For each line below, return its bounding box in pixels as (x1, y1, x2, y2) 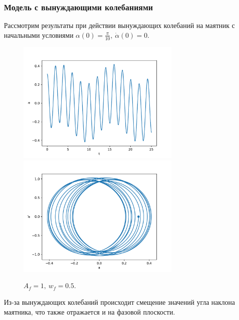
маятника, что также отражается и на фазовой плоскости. (4, 306, 175, 317)
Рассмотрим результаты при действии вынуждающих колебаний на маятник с (4, 20, 235, 30)
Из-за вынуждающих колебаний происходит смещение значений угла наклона (4, 296, 235, 307)
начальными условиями (4, 29, 73, 40)
